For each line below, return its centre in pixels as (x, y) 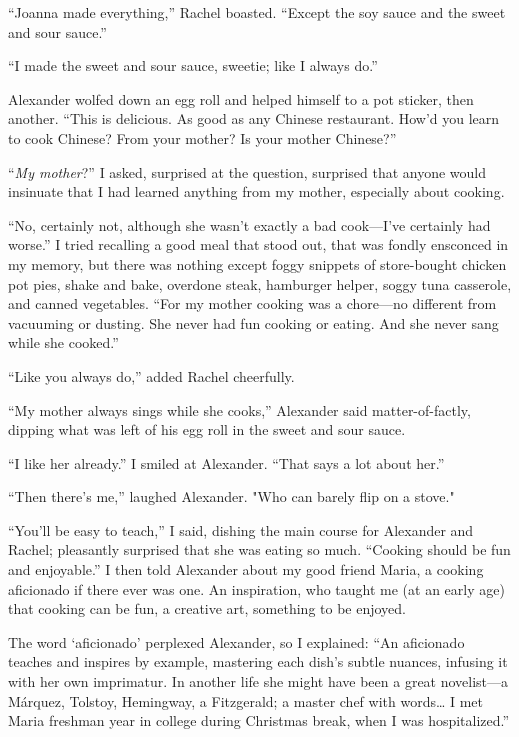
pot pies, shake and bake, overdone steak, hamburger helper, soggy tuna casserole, (260, 283)
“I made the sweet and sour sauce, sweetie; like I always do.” (193, 65)
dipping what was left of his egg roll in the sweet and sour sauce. (207, 429)
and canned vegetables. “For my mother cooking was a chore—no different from (252, 303)
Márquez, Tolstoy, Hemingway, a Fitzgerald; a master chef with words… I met (246, 700)
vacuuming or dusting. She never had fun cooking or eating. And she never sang (253, 322)
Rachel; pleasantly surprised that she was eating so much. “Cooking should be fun (259, 549)
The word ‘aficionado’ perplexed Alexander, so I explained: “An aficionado (236, 641)
